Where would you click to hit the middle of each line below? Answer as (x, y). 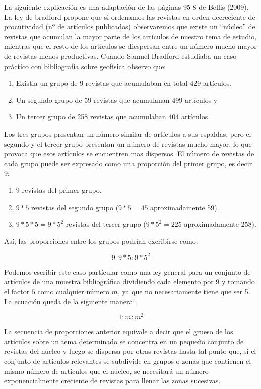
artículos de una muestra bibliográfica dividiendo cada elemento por (109, 281)
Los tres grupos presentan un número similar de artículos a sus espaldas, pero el (128, 133)
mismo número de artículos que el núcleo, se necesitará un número (106, 371)
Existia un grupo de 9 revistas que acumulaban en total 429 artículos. (124, 83)
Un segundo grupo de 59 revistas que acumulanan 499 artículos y (117, 100)
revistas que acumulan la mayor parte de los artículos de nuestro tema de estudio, (130, 36)
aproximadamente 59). (185, 207)
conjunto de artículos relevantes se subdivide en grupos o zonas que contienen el (128, 361)
